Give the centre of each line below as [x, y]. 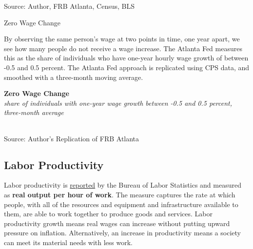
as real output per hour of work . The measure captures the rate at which [120, 194]
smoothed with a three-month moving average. [74, 77]
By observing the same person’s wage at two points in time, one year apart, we [122, 39]
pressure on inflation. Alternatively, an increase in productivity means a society [122, 233]
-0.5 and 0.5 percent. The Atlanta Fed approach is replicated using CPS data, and [127, 67]
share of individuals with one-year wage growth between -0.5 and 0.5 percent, [118, 103]
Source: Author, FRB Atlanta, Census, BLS [69, 6]
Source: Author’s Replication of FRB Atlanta [72, 138]
